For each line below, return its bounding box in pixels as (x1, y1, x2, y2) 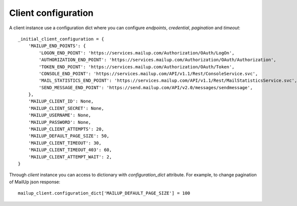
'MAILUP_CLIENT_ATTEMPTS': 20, (28, 126, 104, 132)
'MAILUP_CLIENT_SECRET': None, (28, 105, 104, 111)
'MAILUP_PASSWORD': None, (28, 119, 92, 125)
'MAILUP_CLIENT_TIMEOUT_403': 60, (28, 147, 112, 153)
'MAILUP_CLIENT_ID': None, (28, 99, 94, 104)
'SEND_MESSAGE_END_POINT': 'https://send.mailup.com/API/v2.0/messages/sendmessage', (39, 85, 253, 90)
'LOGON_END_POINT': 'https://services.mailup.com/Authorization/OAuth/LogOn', (39, 50, 235, 55)
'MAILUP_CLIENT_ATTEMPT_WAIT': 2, (28, 154, 112, 159)
